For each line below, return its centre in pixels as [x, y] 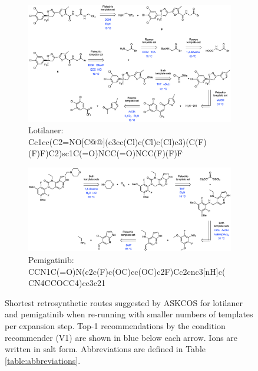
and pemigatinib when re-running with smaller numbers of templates [129, 314]
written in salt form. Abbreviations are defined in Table [105, 349]
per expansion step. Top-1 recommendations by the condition [115, 325]
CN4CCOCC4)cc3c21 [67, 283]
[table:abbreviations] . [43, 360]
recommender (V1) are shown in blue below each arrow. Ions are [121, 337]
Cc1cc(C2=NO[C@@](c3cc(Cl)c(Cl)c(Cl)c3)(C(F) [118, 141]
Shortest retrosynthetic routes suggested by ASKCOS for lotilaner [124, 302]
